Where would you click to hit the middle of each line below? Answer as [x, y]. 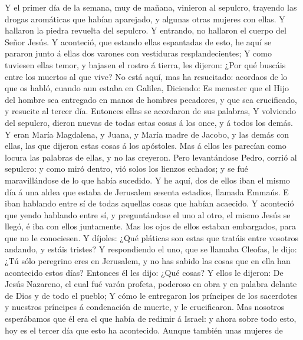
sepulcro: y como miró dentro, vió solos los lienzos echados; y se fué [126, 169]
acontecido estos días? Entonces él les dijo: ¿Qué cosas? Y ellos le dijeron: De [144, 272]
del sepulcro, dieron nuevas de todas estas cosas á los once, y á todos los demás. [149, 122]
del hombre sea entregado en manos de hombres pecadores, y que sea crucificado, [151, 99]
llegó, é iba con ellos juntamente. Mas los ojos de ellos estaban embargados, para [151, 226]
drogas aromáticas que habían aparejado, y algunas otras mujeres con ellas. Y [145, 19]
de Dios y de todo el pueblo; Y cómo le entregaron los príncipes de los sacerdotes [151, 295]
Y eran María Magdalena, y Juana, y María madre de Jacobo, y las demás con [147, 134]
